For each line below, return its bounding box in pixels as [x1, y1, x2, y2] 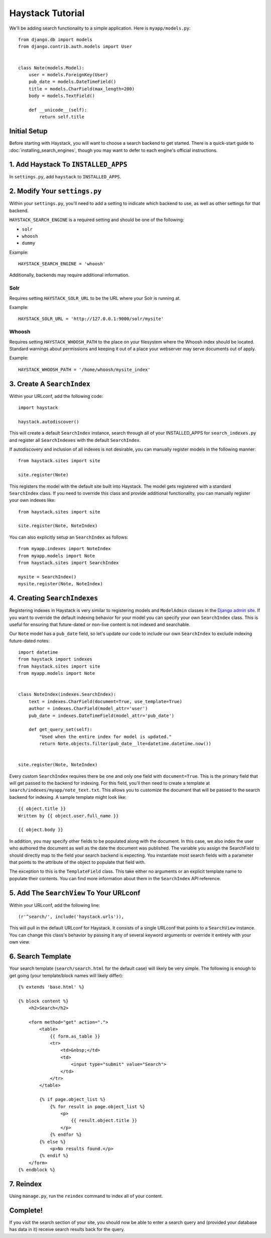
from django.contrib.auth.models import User [18, 44, 132, 50]
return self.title [39, 114, 85, 120]
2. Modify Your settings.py [9, 187, 102, 195]
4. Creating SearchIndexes [9, 594, 98, 602]
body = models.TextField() [28, 93, 95, 99]
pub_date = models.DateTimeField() [28, 79, 116, 85]
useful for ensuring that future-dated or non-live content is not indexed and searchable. [9, 621, 191, 628]
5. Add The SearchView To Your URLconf [9, 888, 141, 897]
